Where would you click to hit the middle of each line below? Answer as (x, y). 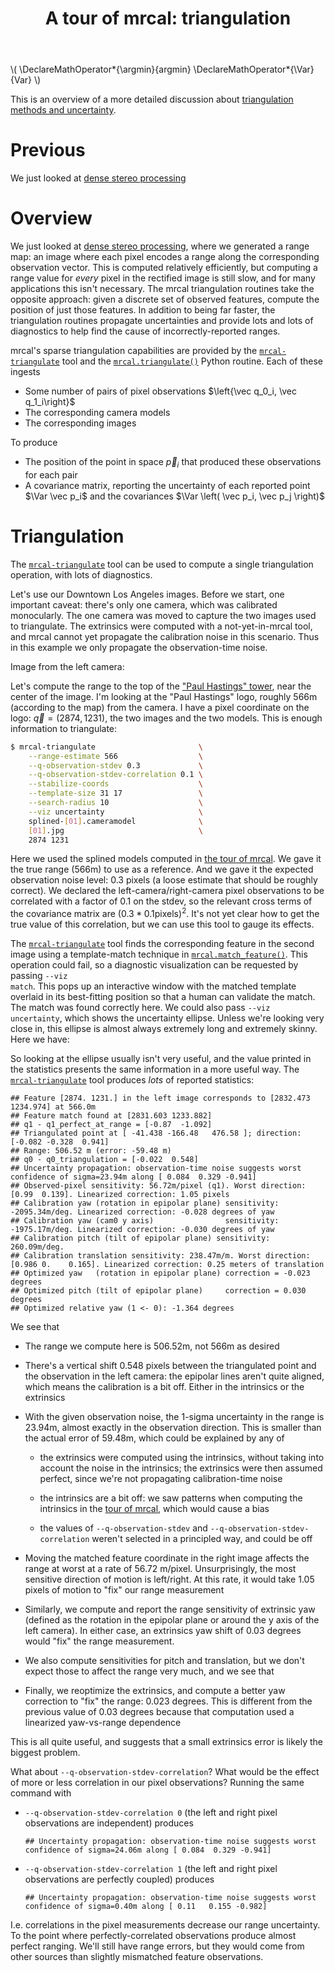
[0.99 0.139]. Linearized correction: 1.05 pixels (120, 1195)
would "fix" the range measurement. (99, 1641)
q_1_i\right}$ (50, 402)
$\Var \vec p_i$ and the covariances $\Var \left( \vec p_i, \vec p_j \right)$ (174, 496)
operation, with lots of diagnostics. (81, 574)
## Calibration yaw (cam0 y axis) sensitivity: (145, 1221)
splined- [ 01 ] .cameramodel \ (115, 821)
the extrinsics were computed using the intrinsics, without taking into (182, 1458)
